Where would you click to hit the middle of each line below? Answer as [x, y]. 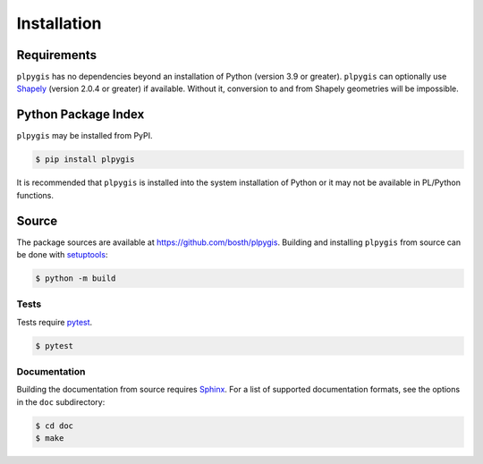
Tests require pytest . [55, 322]
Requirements [57, 55]
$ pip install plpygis [85, 160]
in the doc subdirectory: [61, 401]
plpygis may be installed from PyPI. [85, 136]
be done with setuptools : [62, 255]
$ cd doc [55, 426]
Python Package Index [80, 115]
